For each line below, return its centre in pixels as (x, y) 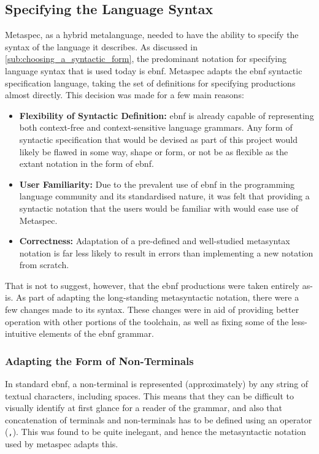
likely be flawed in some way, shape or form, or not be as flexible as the (154, 151)
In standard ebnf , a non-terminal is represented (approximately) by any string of (157, 384)
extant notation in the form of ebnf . (86, 164)
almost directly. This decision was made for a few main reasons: (125, 95)
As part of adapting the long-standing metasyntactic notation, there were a (157, 297)
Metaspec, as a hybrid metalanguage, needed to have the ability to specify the (152, 35)
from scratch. (44, 265)
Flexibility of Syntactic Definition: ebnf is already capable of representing (167, 115)
